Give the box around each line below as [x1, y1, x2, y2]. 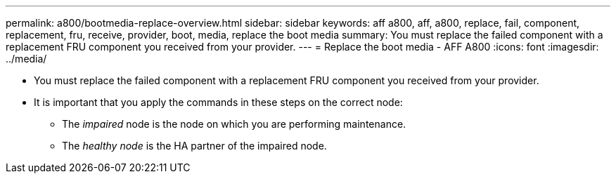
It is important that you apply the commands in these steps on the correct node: [34, 96, 403, 108]
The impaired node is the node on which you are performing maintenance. [62, 118, 406, 130]
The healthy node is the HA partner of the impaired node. [62, 140, 327, 152]
